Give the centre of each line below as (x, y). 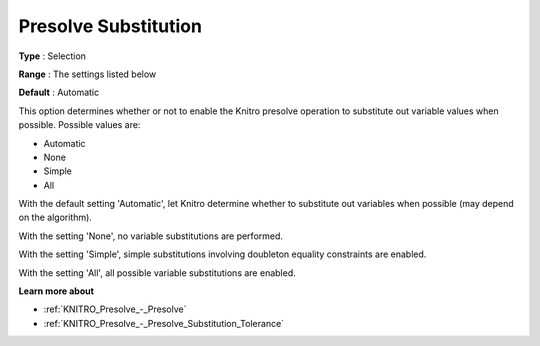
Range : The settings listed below (87, 74)
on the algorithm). (55, 217)
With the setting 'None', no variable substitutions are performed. (151, 236)
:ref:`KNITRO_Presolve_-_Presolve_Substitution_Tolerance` (164, 323)
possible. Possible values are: (79, 125)
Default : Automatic (59, 92)
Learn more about (56, 291)
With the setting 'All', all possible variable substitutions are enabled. (157, 272)
